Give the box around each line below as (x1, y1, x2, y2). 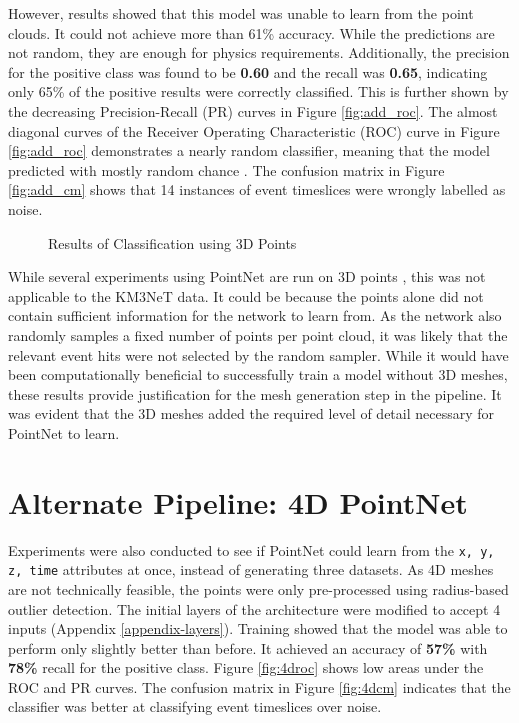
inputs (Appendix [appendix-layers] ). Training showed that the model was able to (8, 618, 508, 639)
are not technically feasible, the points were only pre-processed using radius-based (8, 578, 509, 599)
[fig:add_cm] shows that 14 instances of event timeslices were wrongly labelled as (8, 179, 506, 200)
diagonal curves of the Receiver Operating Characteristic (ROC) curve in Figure (8, 120, 500, 141)
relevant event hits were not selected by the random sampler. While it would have (8, 344, 509, 365)
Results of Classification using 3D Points (48, 232, 297, 253)
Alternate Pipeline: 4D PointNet (8, 481, 468, 522)
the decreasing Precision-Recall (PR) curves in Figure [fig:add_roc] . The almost (8, 100, 498, 121)
